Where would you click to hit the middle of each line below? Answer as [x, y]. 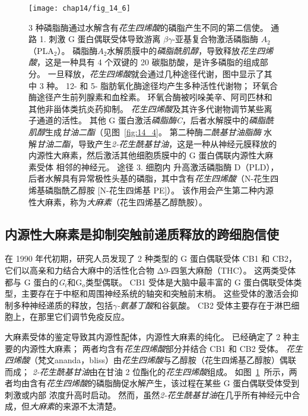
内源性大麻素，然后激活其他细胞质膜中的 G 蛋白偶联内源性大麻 [151, 155]
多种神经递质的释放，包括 [63, 305]
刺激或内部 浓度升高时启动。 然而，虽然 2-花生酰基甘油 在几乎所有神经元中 [148, 394]
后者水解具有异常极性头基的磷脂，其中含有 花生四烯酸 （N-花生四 [154, 178]
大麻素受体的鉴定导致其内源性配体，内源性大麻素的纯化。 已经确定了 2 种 [148, 336]
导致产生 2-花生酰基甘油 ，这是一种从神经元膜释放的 [177, 143]
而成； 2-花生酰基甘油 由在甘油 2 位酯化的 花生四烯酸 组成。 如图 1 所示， [147, 371]
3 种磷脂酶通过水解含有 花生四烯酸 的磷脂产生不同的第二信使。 [148, 27]
